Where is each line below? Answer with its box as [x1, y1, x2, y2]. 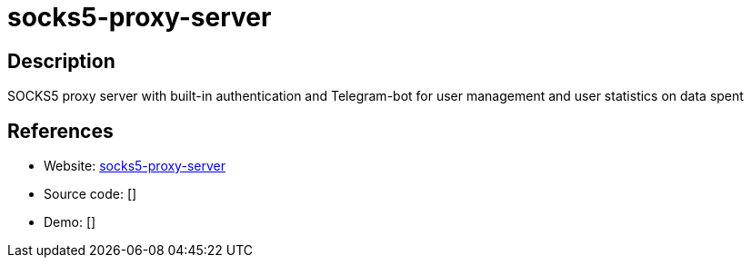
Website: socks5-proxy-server [44, 158, 225, 174]
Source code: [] [44, 186, 137, 202]
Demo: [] [44, 214, 96, 231]
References [7, 119, 114, 142]
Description [7, 49, 115, 73]
